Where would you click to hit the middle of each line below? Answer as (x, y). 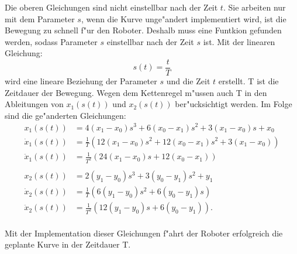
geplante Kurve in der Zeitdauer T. (68, 244)
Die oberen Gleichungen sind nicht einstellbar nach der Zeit (111, 7)
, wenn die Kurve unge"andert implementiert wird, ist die (184, 18)
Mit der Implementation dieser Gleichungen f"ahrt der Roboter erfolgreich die (144, 233)
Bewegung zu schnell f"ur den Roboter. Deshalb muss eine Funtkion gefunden (143, 30)
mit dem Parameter (40, 18)
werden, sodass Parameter (51, 41)
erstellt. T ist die (248, 81)
